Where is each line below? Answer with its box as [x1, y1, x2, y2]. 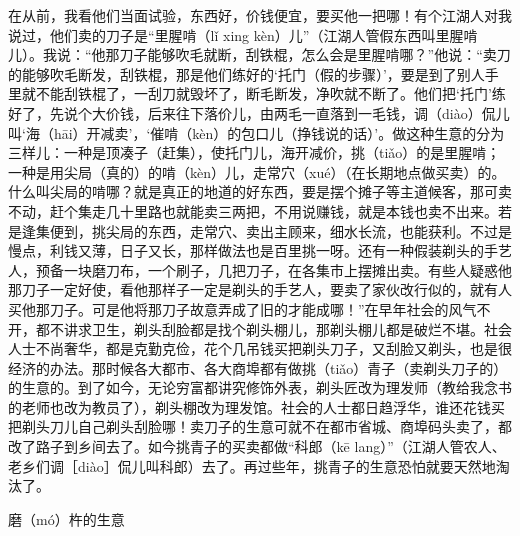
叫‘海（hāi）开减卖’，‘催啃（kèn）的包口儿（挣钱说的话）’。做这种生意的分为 [8, 122, 505, 143]
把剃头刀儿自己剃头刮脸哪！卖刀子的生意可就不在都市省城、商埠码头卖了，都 [8, 416, 512, 437]
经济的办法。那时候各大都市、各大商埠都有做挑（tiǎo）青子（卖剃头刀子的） [8, 357, 508, 378]
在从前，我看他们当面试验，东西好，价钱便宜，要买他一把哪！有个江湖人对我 [8, 5, 512, 25]
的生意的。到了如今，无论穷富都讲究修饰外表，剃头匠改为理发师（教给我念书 [8, 377, 512, 398]
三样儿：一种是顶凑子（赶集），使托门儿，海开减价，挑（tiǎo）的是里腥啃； [8, 142, 501, 163]
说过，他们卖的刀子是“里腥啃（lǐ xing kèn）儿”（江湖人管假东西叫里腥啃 [8, 24, 478, 45]
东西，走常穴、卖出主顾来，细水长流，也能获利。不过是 [147, 220, 512, 241]
